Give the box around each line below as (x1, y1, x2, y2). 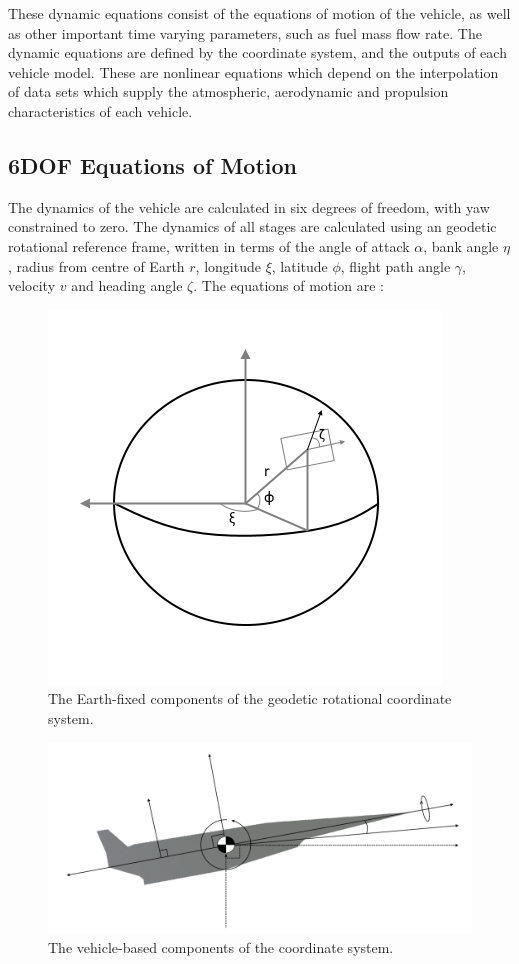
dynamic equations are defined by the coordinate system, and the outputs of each (8, 42, 507, 63)
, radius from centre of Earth (8, 255, 185, 276)
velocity (8, 275, 56, 296)
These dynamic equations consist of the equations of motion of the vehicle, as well (8, 3, 511, 23)
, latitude (271, 255, 328, 276)
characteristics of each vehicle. (8, 100, 193, 121)
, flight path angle (340, 255, 451, 276)
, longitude (195, 255, 261, 276)
